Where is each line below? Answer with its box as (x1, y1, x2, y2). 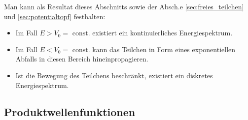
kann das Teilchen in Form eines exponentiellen (92, 44, 236, 54)
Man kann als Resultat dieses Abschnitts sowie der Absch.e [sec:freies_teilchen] (4, 1, 244, 11)
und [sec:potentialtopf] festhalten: (4, 11, 106, 21)
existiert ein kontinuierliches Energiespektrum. (92, 28, 233, 38)
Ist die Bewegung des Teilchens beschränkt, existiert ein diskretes (15, 70, 213, 80)
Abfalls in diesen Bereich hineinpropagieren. (15, 54, 148, 64)
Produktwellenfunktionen (4, 104, 136, 119)
